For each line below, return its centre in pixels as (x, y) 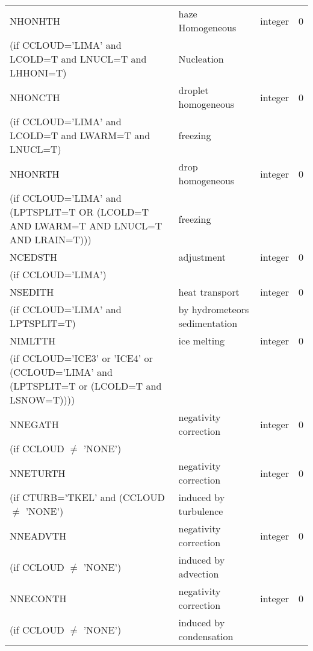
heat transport (209, 292)
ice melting (202, 341)
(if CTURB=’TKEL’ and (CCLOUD (87, 497)
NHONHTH (35, 20)
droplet (194, 90)
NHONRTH (35, 173)
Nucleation (201, 59)
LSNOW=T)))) (42, 400)
